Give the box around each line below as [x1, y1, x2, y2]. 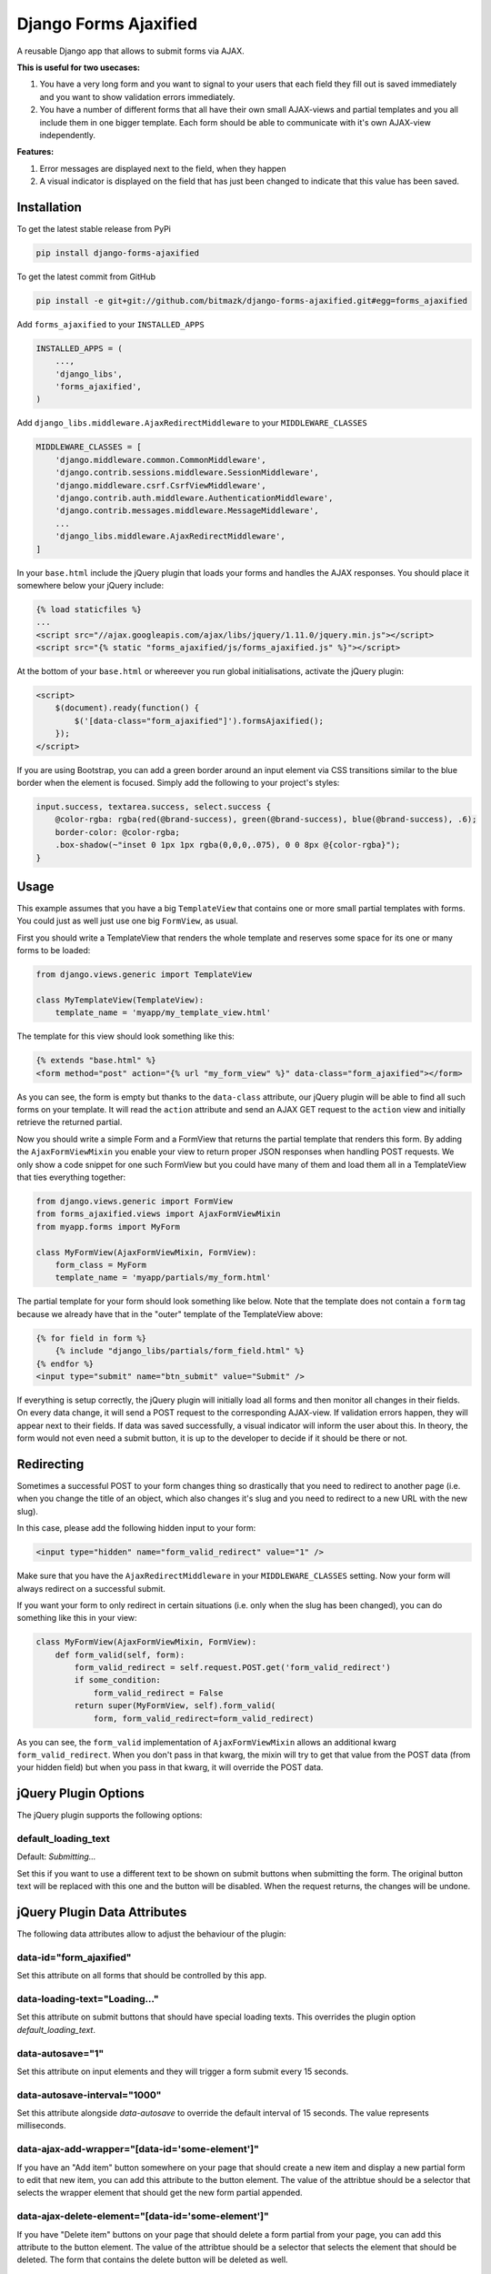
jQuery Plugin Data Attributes [16, 1905, 187, 1920]
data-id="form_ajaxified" [16, 1951, 132, 1964]
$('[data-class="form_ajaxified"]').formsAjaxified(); [74, 715, 325, 726]
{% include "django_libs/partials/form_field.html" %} [55, 1346, 305, 1356]
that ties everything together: [16, 1172, 126, 1182]
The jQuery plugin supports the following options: [16, 1810, 203, 1821]
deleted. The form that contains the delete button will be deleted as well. [16, 2254, 288, 2265]
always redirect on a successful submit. [16, 1583, 165, 1594]
